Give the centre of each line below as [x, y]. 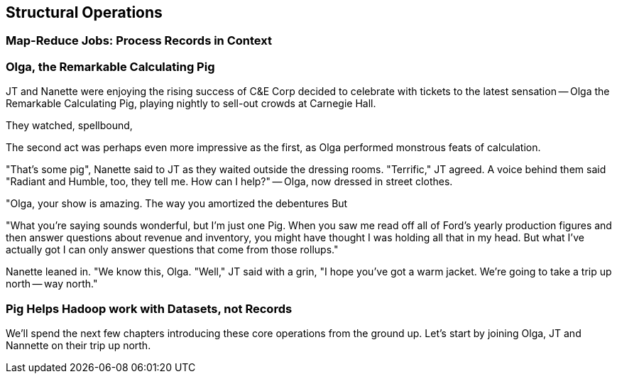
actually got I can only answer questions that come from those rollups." [172, 250]
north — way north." [52, 284]
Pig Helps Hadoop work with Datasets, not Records [149, 308]
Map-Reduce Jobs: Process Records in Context [139, 41]
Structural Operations [84, 12]
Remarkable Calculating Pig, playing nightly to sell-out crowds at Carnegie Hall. [191, 104]
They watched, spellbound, [69, 126]
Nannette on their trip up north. [78, 345]
